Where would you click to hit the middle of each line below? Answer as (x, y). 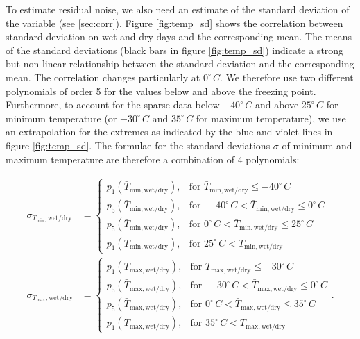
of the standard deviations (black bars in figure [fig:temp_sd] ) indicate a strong (175, 50)
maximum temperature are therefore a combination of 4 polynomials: (153, 159)
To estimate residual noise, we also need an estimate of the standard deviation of (178, 9)
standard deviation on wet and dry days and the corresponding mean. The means (179, 36)
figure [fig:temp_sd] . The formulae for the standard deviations (138, 145)
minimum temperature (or (61, 118)
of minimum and (317, 145)
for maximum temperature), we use (271, 118)
